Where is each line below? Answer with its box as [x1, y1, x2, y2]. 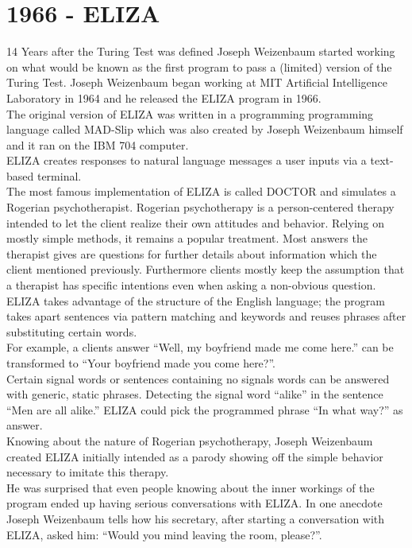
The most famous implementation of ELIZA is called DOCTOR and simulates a [6, 183, 396, 200]
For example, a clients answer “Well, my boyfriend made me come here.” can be [6, 339, 394, 356]
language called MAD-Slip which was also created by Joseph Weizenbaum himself [6, 121, 403, 138]
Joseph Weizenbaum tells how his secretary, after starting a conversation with [6, 510, 385, 527]
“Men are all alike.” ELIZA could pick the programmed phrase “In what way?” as [6, 401, 403, 418]
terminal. [37, 167, 82, 184]
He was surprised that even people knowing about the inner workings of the [6, 479, 375, 496]
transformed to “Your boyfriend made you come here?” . [6, 355, 276, 371]
